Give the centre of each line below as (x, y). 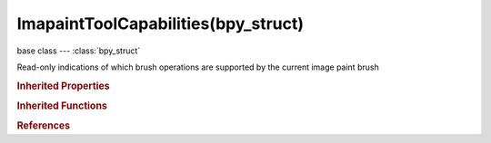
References (44, 126)
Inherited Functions (62, 106)
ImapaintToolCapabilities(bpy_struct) (160, 24)
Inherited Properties (64, 86)
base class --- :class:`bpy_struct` (79, 51)
